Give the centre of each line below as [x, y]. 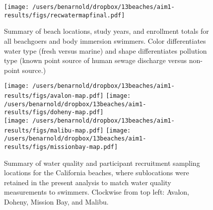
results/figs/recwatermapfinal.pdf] [65, 15]
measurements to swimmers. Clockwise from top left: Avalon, [97, 192]
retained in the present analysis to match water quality [88, 182]
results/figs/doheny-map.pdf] [54, 112]
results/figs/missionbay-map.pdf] [61, 147]
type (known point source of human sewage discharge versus [95, 60]
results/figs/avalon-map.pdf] [54, 96]
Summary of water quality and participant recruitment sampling [102, 163]
